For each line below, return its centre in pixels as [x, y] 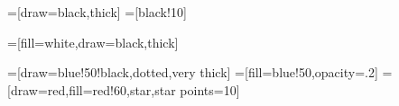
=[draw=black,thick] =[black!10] [97, 12]
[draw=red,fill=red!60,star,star [92, 89]
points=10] [210, 89]
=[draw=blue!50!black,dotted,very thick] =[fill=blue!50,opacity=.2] [193, 72]
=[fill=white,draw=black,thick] [93, 42]
